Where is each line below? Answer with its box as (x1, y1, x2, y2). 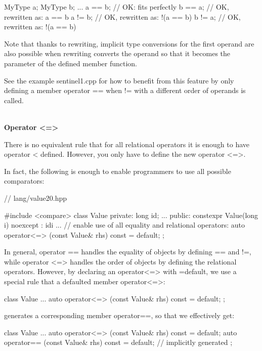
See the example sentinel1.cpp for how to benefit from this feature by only (4, 75, 234, 85)
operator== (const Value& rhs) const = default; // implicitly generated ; (4, 337, 233, 347)
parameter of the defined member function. (4, 58, 138, 68)
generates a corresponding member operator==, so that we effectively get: (4, 310, 235, 321)
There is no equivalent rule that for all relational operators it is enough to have (4, 139, 250, 149)
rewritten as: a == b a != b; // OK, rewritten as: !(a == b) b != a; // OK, (4, 11, 241, 22)
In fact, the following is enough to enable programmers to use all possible (4, 165, 231, 176)
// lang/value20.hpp (4, 192, 67, 203)
